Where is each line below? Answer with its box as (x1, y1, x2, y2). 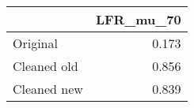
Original (13, 34, 58, 52)
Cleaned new (13, 80, 83, 98)
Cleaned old (13, 57, 78, 75)
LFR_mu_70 (95, 10, 181, 28)
